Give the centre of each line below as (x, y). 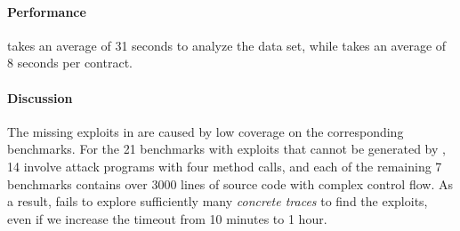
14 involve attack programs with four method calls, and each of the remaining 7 (225, 166)
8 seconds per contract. (70, 63)
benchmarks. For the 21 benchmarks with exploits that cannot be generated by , (226, 149)
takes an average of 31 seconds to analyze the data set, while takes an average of (227, 45)
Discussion (40, 97)
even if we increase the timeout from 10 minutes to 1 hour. (167, 218)
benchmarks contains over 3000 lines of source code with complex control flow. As (230, 183)
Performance (47, 11)
